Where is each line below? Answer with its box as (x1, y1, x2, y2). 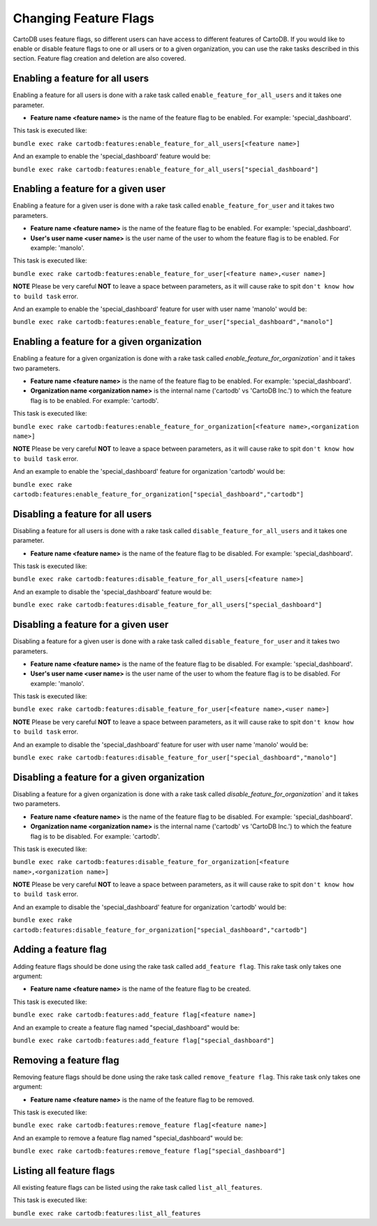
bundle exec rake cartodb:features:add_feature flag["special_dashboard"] (13, 1036, 275, 1044)
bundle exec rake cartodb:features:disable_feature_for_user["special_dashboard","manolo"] (13, 754, 337, 761)
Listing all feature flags (13, 1165, 115, 1176)
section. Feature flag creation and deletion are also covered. (13, 54, 186, 63)
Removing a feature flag (13, 1054, 120, 1066)
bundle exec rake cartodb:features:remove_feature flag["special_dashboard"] (13, 1147, 286, 1155)
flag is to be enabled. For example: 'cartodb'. (30, 396, 159, 404)
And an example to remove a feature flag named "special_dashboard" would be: (13, 1134, 244, 1142)
